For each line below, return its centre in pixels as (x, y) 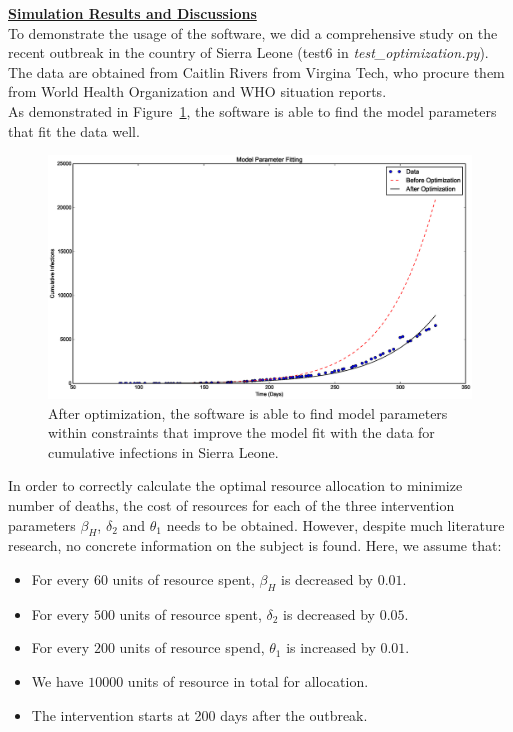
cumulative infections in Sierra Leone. (163, 451)
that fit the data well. (74, 130)
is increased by (331, 647)
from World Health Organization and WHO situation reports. (197, 91)
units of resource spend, (192, 647)
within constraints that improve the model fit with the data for (241, 432)
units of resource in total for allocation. (248, 680)
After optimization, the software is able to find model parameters (248, 412)
